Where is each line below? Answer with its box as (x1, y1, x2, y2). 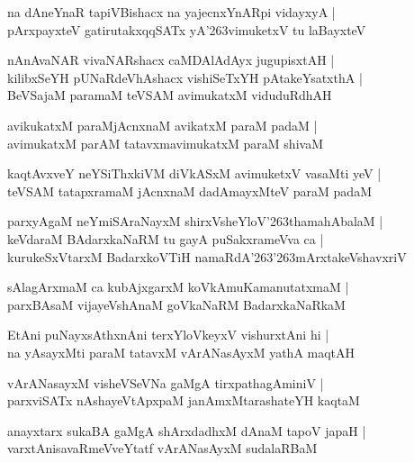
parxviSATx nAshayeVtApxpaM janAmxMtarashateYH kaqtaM (7, 391, 360, 410)
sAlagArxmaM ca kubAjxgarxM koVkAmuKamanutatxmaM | (7, 277, 349, 296)
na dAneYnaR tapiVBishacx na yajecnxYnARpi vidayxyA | (7, 3, 336, 21)
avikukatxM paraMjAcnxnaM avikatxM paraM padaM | (7, 115, 318, 134)
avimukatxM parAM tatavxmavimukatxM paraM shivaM (7, 133, 323, 152)
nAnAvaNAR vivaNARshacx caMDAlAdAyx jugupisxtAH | (7, 50, 335, 69)
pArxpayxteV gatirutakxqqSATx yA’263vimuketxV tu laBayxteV (7, 20, 366, 39)
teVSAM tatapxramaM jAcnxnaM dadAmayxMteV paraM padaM (7, 181, 372, 200)
